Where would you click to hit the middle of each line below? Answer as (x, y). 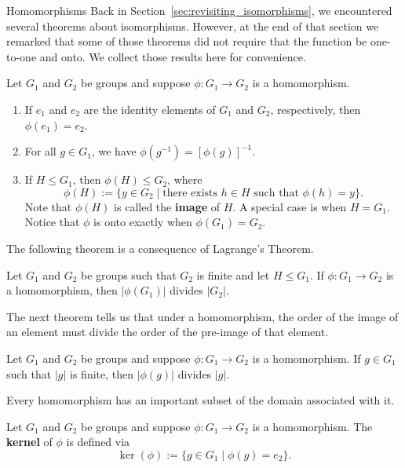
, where (185, 179)
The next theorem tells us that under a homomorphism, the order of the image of (202, 316)
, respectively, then (316, 109)
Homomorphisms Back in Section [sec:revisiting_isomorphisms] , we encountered (199, 10)
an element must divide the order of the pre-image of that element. (168, 332)
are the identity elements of (150, 109)
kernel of (29, 442)
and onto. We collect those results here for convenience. (173, 56)
